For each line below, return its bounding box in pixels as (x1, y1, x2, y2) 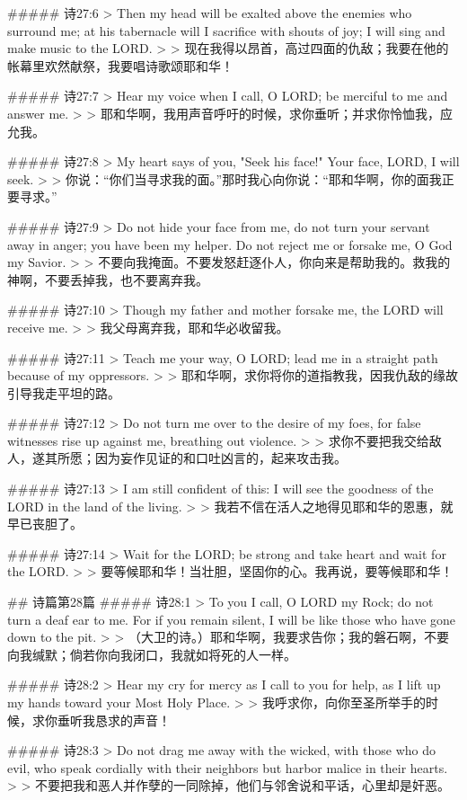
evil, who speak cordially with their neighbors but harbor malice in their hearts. (7, 758, 448, 777)
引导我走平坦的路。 (7, 383, 120, 402)
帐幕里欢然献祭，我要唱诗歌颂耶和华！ (7, 56, 233, 75)
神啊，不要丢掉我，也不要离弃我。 (7, 270, 208, 289)
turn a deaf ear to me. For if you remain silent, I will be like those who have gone (7, 609, 456, 628)
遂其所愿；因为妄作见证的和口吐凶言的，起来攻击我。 (31, 449, 347, 467)
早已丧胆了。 (7, 514, 83, 533)
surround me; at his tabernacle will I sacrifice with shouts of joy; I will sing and (7, 21, 445, 40)
